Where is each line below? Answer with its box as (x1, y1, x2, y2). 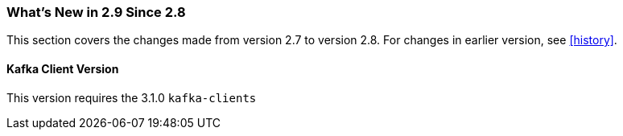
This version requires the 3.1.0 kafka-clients (6, 90, 257, 105)
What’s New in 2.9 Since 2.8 (6, 4, 186, 20)
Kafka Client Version (6, 61, 119, 76)
